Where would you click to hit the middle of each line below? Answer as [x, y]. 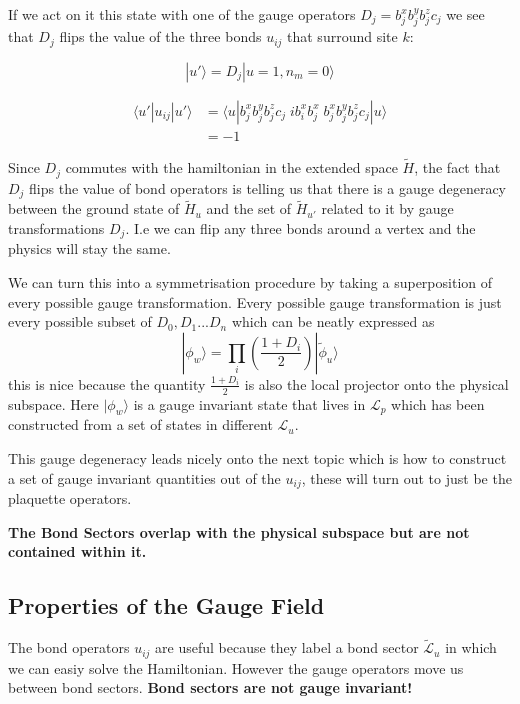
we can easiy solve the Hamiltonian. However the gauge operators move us [236, 667]
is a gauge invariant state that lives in [249, 403]
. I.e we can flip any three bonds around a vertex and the [300, 227]
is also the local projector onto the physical [376, 383]
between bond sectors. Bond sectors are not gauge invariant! [210, 687]
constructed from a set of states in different [140, 424]
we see [465, 14]
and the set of [249, 208]
